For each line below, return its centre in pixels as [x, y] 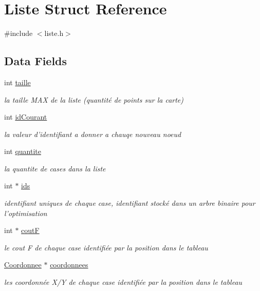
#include [18, 33]
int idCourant [26, 117]
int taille [17, 82]
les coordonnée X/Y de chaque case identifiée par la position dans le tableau [123, 282]
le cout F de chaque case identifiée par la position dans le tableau [106, 247]
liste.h [54, 33]
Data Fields [36, 61]
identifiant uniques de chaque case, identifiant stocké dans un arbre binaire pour [130, 203]
